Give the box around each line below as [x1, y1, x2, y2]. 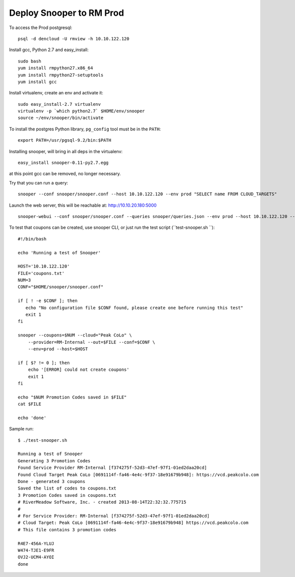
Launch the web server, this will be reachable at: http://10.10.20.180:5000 [9, 202, 157, 208]
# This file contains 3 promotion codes [18, 527, 117, 532]
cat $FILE [18, 401, 41, 407]
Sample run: [9, 426, 34, 432]
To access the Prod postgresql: [9, 25, 72, 30]
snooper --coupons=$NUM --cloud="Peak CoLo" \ [18, 333, 132, 338]
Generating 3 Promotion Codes [18, 458, 91, 463]
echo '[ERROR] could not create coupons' [28, 367, 130, 372]
